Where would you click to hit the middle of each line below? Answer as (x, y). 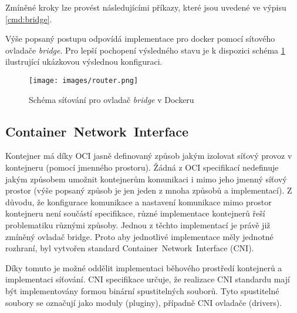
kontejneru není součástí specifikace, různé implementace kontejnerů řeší (135, 213)
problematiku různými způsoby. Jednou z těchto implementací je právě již (138, 224)
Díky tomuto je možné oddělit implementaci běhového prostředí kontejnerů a (144, 267)
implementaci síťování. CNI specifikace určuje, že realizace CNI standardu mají (148, 279)
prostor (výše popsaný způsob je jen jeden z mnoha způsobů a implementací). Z (149, 190)
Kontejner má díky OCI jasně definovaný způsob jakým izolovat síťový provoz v (149, 156)
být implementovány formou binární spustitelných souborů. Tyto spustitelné (142, 290)
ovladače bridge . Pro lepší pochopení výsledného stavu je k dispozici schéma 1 (145, 50)
